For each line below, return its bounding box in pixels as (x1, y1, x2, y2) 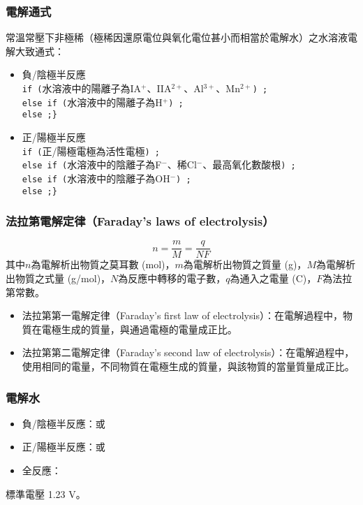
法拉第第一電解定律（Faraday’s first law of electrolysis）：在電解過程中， (22, 308, 343, 323)
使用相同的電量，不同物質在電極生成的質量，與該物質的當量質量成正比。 (22, 359, 355, 374)
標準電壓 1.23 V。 (6, 486, 86, 501)
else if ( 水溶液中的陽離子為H (22, 94, 163, 109)
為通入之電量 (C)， (230, 271, 317, 286)
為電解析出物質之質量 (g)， (183, 257, 307, 272)
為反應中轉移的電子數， (118, 271, 226, 286)
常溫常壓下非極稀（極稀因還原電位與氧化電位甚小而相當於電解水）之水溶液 (6, 30, 348, 45)
